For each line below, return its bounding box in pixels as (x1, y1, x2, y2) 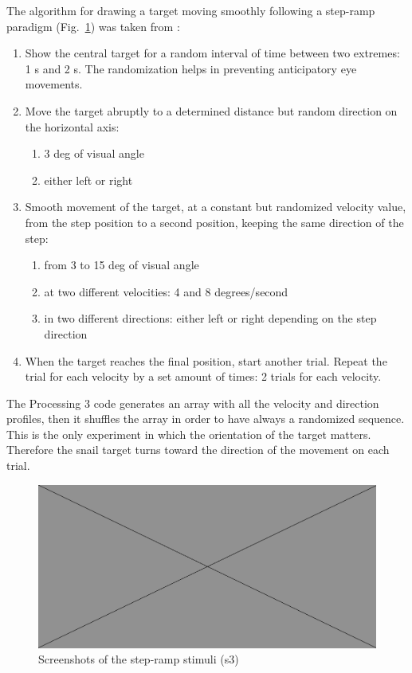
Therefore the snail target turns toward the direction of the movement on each (6, 441, 390, 458)
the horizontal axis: (25, 118, 120, 135)
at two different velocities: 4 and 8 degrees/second (44, 283, 288, 299)
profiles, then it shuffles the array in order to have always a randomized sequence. (6, 410, 405, 427)
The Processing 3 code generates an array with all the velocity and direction (6, 394, 379, 411)
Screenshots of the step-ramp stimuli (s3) (38, 651, 239, 667)
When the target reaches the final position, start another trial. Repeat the (25, 352, 387, 369)
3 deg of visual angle (44, 145, 144, 162)
